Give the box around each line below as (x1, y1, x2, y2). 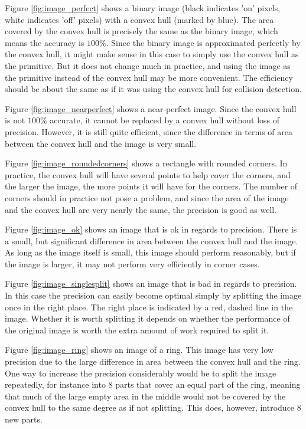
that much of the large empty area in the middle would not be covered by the (5, 389, 286, 402)
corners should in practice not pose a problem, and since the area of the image (5, 191, 289, 204)
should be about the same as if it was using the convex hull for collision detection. (5, 83, 302, 95)
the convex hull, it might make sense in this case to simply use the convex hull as (5, 48, 299, 60)
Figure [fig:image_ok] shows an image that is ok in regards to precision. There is (5, 223, 297, 235)
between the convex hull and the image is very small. (5, 137, 197, 149)
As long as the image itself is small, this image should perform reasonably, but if (5, 246, 296, 258)
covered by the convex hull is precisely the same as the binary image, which (5, 25, 278, 37)
